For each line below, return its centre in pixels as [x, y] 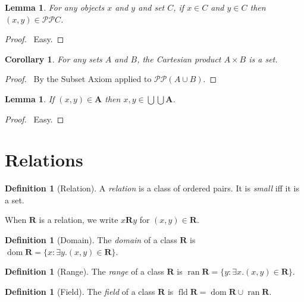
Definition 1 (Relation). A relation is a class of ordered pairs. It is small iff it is [152, 188]
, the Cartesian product [179, 59]
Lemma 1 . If [30, 98]
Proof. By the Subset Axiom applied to [78, 79]
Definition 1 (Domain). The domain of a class [91, 240]
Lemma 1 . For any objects [55, 7]
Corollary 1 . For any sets [54, 59]
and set [151, 7]
